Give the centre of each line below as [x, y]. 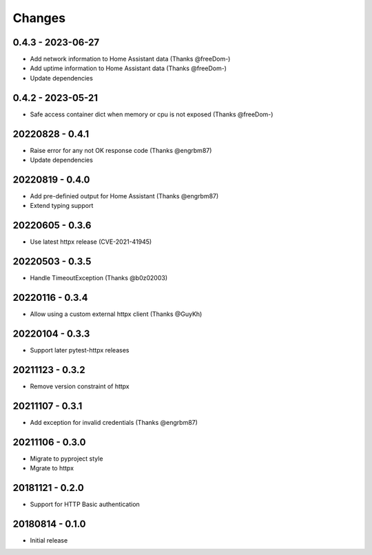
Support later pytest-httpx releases [80, 350]
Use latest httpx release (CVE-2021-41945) [91, 242]
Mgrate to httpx [52, 468]
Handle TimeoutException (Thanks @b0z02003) [99, 278]
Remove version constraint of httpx [80, 386]
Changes [39, 18]
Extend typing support [62, 206]
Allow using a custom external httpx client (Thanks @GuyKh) [116, 314]
